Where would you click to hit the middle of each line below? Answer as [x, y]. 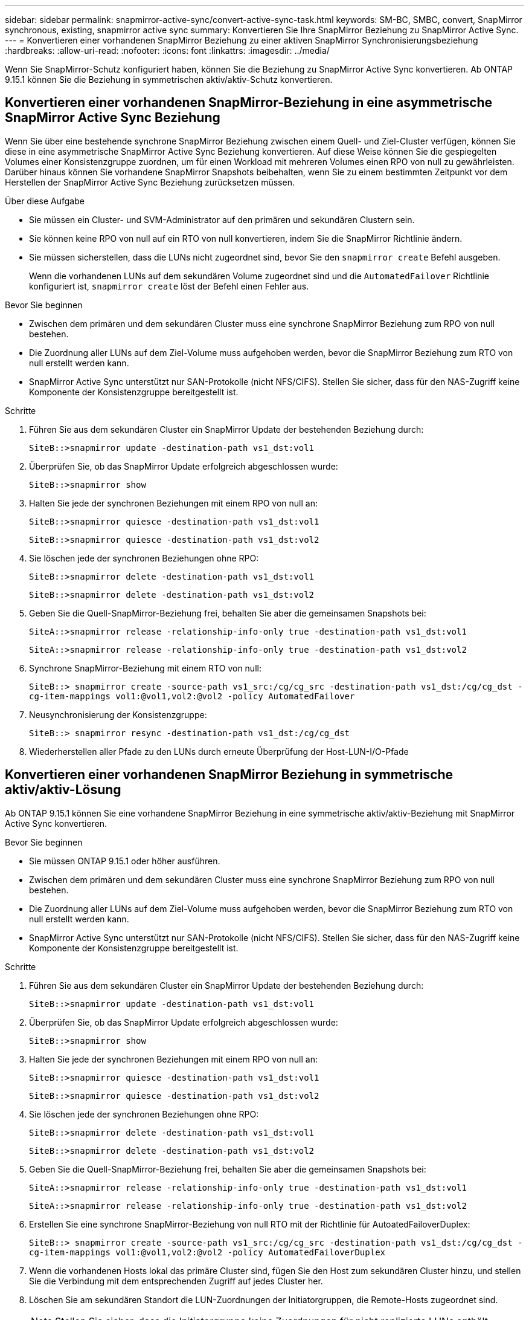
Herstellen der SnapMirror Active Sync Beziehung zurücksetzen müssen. [150, 182]
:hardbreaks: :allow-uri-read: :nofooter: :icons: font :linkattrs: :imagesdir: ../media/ [167, 50]
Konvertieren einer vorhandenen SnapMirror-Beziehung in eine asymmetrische [249, 103]
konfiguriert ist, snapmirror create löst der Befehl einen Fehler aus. [169, 286]
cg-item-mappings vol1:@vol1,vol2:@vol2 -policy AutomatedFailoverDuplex [207, 1252]
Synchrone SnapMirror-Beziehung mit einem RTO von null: [145, 668]
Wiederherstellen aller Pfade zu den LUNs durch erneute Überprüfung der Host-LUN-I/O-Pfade [219, 751]
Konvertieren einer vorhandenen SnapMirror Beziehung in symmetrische [229, 775]
